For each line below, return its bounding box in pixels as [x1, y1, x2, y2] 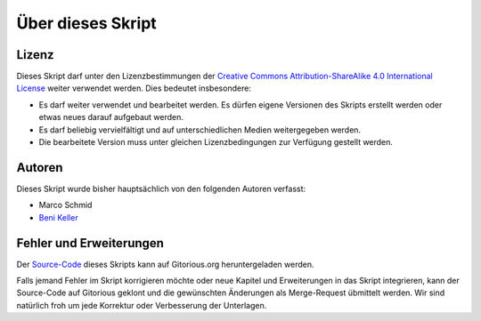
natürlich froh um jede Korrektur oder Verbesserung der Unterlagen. [16, 300, 267, 310]
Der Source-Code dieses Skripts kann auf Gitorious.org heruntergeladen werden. [16, 259, 314, 269]
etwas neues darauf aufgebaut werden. [38, 112, 184, 123]
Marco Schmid [38, 200, 93, 211]
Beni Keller [38, 212, 79, 222]
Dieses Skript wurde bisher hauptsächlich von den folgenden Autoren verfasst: [16, 183, 306, 194]
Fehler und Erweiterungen [16, 236, 165, 251]
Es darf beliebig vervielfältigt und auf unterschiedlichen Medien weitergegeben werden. [38, 124, 361, 135]
